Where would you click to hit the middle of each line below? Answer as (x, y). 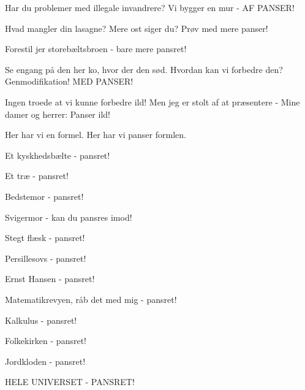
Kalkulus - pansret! (41, 320)
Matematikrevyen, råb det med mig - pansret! (91, 299)
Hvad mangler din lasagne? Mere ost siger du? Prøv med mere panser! (137, 28)
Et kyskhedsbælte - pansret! (58, 155)
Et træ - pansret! (37, 176)
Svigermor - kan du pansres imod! (69, 217)
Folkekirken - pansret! (46, 341)
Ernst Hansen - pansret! (50, 279)
